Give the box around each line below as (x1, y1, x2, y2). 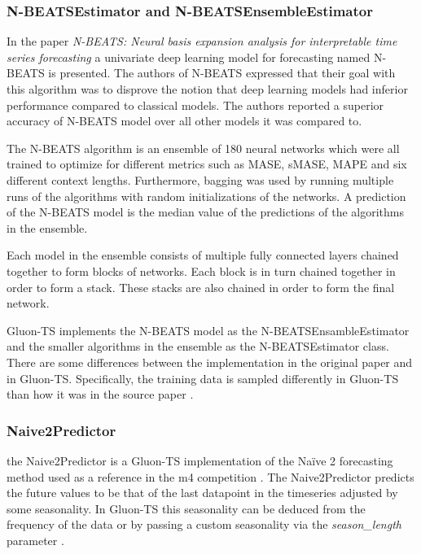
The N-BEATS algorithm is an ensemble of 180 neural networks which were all (7, 139, 400, 156)
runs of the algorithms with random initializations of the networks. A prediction (7, 187, 406, 204)
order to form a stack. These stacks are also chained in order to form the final (7, 278, 395, 295)
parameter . (7, 531, 64, 548)
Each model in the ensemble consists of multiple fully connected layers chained (7, 246, 399, 264)
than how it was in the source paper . (7, 386, 194, 403)
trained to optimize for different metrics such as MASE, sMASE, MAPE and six (7, 155, 407, 172)
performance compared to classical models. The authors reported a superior (7, 96, 384, 113)
